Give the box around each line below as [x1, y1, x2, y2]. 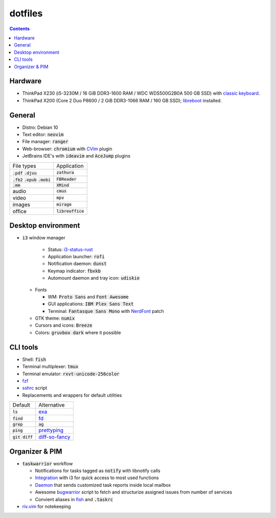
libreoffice [56, 209, 84, 214]
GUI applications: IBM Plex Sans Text [48, 301, 134, 307]
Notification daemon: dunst [48, 261, 107, 267]
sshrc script [22, 385, 48, 391]
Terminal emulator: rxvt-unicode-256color [22, 371, 120, 377]
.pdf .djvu [12, 170, 37, 176]
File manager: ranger [22, 139, 68, 145]
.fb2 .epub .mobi [12, 177, 51, 183]
